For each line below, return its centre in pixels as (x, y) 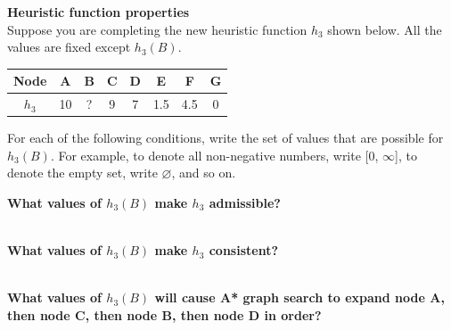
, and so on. (204, 173)
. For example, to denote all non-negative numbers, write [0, (214, 155)
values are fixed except (69, 47)
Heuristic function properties (98, 12)
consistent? (244, 250)
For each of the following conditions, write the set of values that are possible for (225, 138)
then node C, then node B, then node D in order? (164, 314)
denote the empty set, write (82, 173)
